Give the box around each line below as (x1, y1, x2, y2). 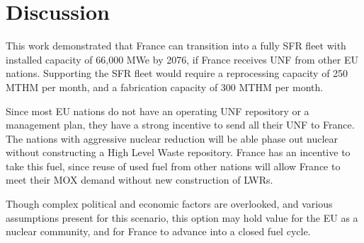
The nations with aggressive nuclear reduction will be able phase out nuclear (6, 131, 339, 146)
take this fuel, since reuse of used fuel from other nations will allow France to (6, 158, 341, 173)
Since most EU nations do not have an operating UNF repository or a (6, 103, 309, 118)
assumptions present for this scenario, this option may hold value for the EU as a (6, 210, 358, 225)
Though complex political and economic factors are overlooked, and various (6, 196, 333, 211)
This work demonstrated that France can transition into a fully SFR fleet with (6, 38, 346, 53)
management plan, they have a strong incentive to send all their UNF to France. (6, 117, 355, 132)
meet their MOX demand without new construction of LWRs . (6, 172, 273, 187)
